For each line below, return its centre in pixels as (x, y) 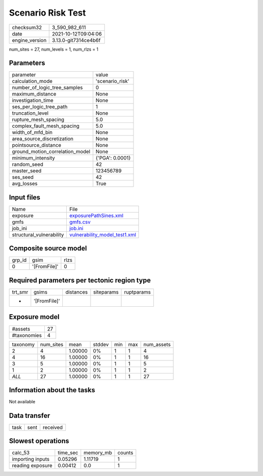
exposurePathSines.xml (96, 216)
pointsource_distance (37, 145)
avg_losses (25, 184)
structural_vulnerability (38, 235)
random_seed (28, 164)
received (53, 427)
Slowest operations (39, 441)
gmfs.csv (80, 222)
